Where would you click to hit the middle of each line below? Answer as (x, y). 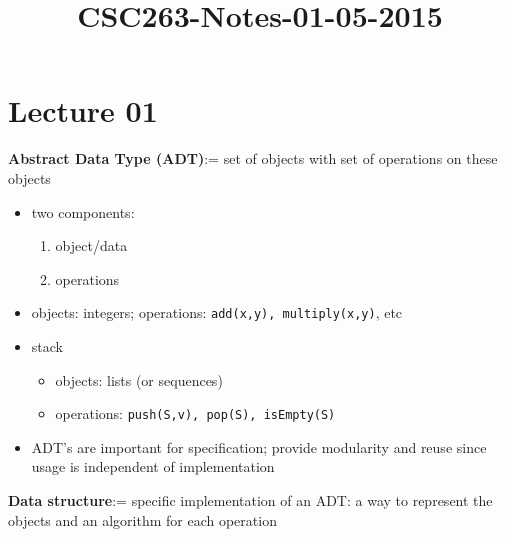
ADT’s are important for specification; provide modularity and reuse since (259, 446)
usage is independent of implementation (153, 466)
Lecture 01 (83, 110)
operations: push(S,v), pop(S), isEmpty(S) (195, 413)
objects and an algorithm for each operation (142, 519)
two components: (83, 211)
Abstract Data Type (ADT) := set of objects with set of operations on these (253, 158)
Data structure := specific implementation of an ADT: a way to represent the (250, 499)
